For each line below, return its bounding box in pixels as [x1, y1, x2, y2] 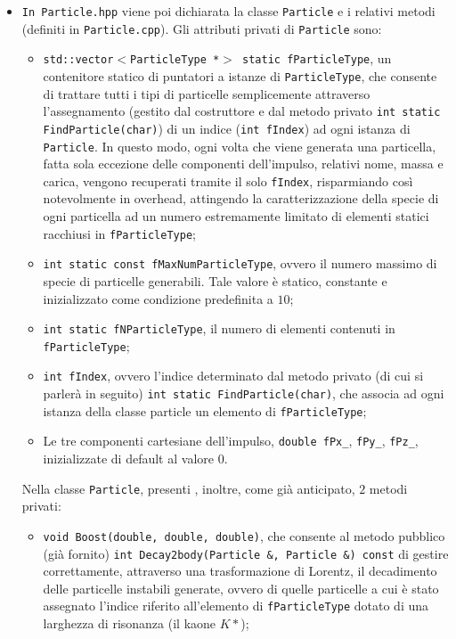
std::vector [43, 53, 114, 67]
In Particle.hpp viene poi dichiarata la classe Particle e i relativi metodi [21, 2, 436, 20]
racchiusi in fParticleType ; [43, 224, 196, 242]
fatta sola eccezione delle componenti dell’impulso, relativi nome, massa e [43, 154, 444, 173]
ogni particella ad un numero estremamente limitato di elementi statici [43, 207, 429, 225]
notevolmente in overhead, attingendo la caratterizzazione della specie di [43, 189, 439, 208]
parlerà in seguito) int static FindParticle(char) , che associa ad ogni [43, 384, 444, 403]
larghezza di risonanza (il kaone [43, 614, 216, 633]
